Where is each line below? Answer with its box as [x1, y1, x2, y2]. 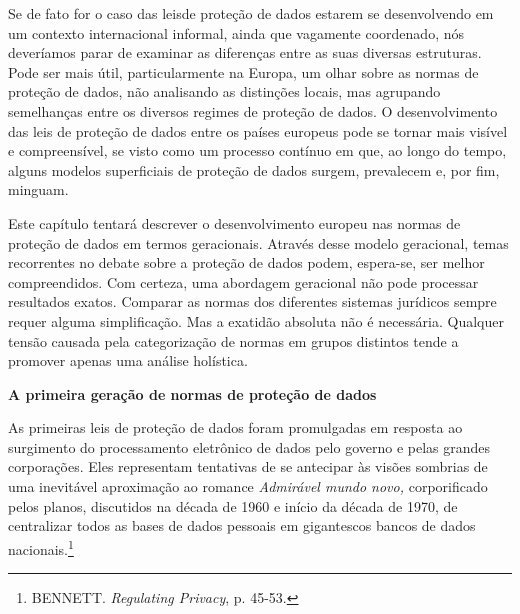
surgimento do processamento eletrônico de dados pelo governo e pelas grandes [8, 436, 491, 457]
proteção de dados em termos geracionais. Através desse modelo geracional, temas [8, 232, 509, 253]
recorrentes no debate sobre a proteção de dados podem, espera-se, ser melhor [8, 252, 485, 273]
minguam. [8, 179, 69, 200]
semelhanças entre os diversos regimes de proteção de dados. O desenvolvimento [8, 100, 498, 121]
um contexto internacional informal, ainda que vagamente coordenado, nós [8, 22, 464, 43]
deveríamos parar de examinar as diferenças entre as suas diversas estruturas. [8, 42, 482, 63]
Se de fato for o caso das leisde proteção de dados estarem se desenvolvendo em [8, 3, 494, 23]
